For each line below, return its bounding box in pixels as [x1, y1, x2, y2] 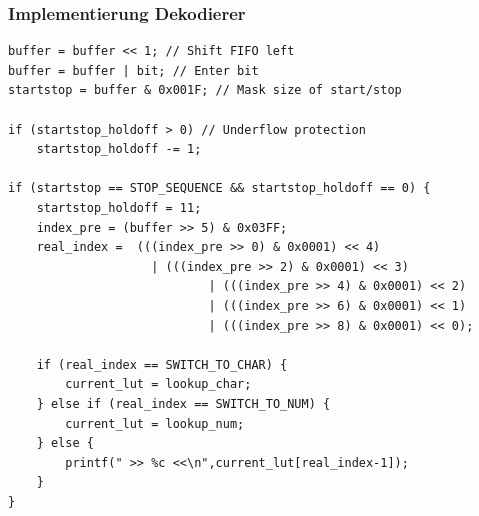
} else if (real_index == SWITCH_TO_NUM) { [36, 396, 331, 411]
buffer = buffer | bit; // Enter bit [8, 63, 259, 78]
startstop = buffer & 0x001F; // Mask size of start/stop [8, 83, 402, 98]
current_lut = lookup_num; [65, 416, 245, 431]
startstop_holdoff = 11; [36, 200, 202, 215]
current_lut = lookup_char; [65, 377, 252, 392]
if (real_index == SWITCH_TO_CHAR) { [36, 357, 288, 372]
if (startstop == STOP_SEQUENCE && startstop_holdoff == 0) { [8, 181, 431, 196]
